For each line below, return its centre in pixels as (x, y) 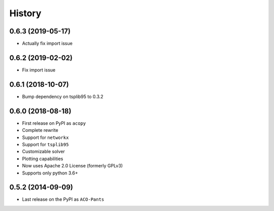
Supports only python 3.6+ (50, 173)
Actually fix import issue (47, 44)
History (25, 13)
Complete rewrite (40, 130)
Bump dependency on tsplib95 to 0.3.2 (63, 96)
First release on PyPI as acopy (54, 123)
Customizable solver (44, 152)
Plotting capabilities (43, 159)
